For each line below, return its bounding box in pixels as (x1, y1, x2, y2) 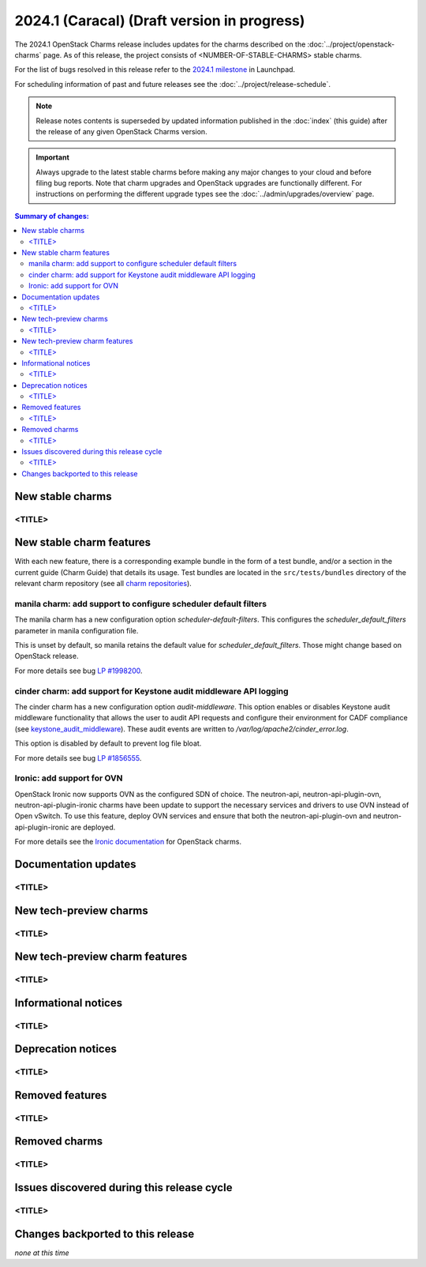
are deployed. (70, 822, 116, 832)
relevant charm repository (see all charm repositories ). (14, 579, 192, 588)
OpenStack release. (14, 652, 79, 661)
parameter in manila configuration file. (14, 626, 139, 635)
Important (35, 152, 70, 162)
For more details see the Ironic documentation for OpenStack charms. (14, 837, 242, 847)
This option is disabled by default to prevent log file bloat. (14, 739, 202, 748)
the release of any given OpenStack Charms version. (35, 126, 208, 136)
